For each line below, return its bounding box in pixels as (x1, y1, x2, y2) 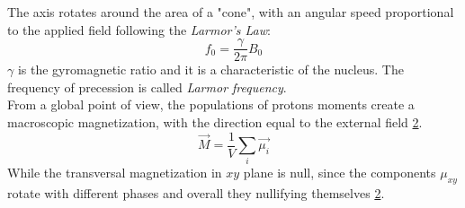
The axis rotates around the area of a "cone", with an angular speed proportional (7, 3, 454, 21)
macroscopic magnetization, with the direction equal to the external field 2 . (7, 113, 423, 132)
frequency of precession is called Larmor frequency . (7, 77, 287, 96)
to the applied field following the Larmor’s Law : (7, 20, 271, 39)
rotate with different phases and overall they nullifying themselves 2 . (7, 184, 385, 203)
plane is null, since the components (243, 163, 436, 182)
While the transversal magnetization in (7, 163, 222, 182)
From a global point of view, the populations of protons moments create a (7, 95, 415, 114)
